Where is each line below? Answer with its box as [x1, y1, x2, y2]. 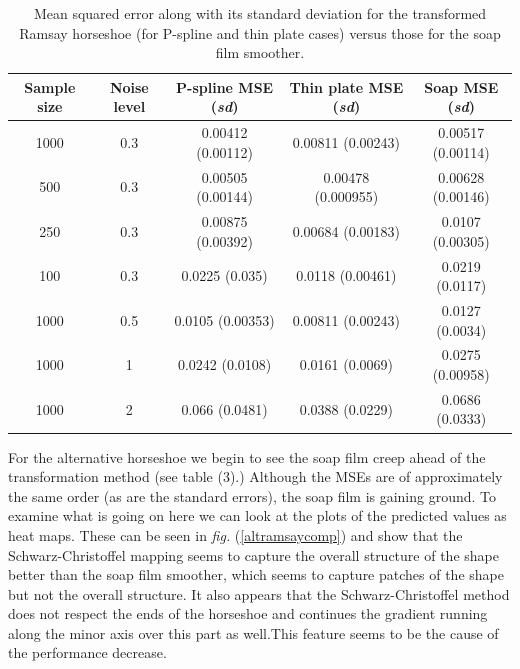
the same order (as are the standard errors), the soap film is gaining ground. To [8, 485, 497, 506]
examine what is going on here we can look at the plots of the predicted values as [8, 505, 507, 526]
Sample [24, 76, 76, 97]
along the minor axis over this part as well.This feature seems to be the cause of [8, 622, 499, 643]
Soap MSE [424, 76, 499, 97]
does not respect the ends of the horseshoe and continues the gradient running [8, 603, 488, 624]
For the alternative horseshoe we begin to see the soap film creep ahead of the [8, 446, 486, 467]
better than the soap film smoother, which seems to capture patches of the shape [8, 564, 504, 585]
